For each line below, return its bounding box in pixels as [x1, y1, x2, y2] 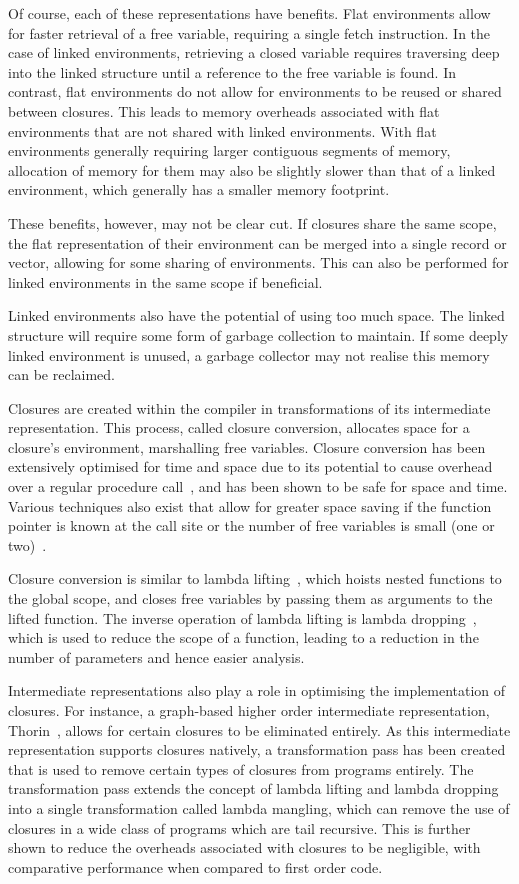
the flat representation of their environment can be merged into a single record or [8, 232, 507, 253]
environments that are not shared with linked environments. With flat [8, 120, 437, 141]
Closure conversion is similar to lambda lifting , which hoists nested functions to [8, 568, 502, 589]
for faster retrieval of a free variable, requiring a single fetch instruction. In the [8, 22, 491, 43]
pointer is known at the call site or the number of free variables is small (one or [8, 515, 495, 536]
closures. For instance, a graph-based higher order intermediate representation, [8, 700, 490, 720]
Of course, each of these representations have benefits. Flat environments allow [8, 3, 491, 23]
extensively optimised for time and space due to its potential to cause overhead [8, 456, 493, 477]
